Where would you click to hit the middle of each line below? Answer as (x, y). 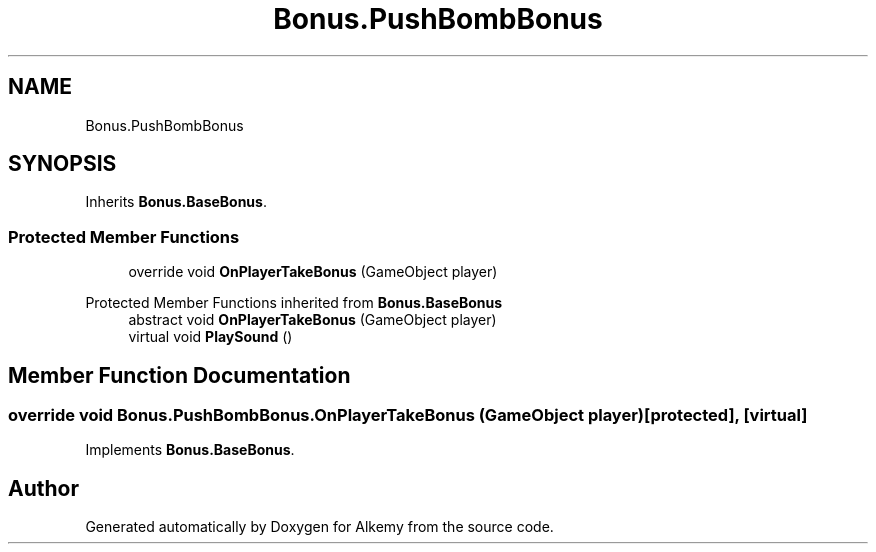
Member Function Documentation (179, 375)
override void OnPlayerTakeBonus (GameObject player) (313, 272)
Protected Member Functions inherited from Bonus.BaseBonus (294, 303)
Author (43, 488)
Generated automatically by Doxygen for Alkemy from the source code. (319, 527)
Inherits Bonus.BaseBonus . (176, 202)
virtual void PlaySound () (210, 337)
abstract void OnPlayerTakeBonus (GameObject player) (312, 320)
